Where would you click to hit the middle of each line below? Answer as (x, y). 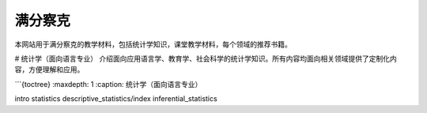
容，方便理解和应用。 (49, 70)
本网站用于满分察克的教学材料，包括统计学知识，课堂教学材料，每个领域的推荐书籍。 (153, 44)
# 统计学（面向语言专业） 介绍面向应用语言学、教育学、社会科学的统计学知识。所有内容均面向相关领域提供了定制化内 (206, 58)
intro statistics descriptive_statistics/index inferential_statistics (116, 99)
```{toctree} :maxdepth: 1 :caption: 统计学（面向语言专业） (108, 84)
